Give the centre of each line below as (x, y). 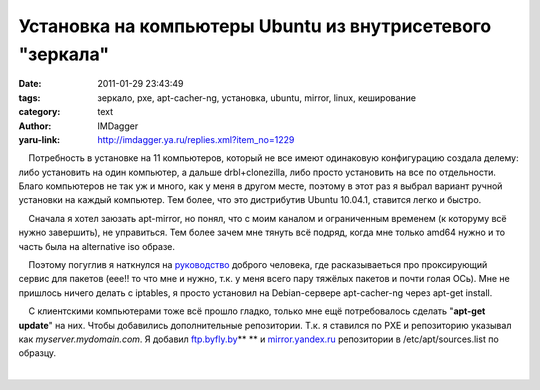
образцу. (37, 353)
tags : (29, 97)
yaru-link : (39, 139)
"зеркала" (64, 54)
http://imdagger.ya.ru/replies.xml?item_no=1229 (196, 139)
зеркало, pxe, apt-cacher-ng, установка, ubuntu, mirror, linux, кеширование (257, 97)
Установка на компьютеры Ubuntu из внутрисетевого (255, 26)
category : (39, 112)
